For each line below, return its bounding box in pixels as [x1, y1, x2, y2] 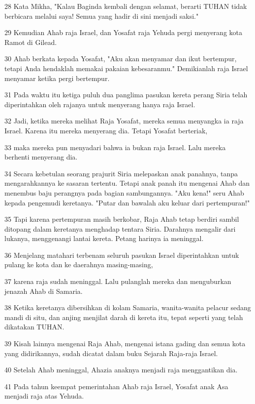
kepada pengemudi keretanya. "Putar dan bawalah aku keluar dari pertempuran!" [4, 197, 250, 207]
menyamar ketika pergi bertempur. [4, 73, 110, 83]
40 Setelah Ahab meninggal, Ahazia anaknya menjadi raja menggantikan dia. [4, 364, 238, 375]
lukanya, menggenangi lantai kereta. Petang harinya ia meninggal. [4, 233, 204, 243]
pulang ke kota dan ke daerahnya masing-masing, [4, 259, 153, 270]
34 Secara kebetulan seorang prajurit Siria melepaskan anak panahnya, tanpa [4, 168, 238, 178]
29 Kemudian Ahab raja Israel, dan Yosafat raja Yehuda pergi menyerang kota [4, 27, 242, 38]
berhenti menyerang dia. [4, 152, 78, 162]
